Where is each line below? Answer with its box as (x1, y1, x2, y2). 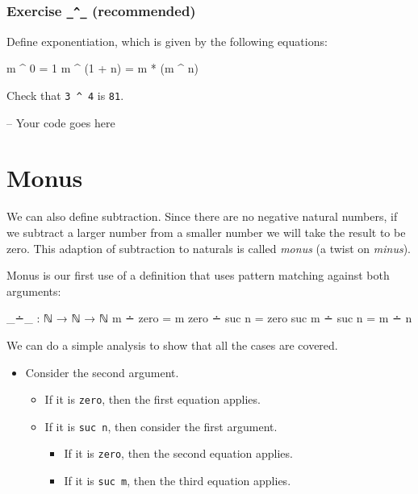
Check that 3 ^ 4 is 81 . (6, 86, 124, 103)
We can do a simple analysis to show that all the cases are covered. (6, 336, 338, 353)
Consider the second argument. (25, 363, 179, 380)
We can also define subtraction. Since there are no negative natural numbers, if (6, 208, 398, 225)
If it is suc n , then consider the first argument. (44, 417, 278, 434)
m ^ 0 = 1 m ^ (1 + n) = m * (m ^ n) (6, 60, 199, 77)
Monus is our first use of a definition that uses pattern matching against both (6, 267, 390, 284)
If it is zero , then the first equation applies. (44, 391, 261, 408)
